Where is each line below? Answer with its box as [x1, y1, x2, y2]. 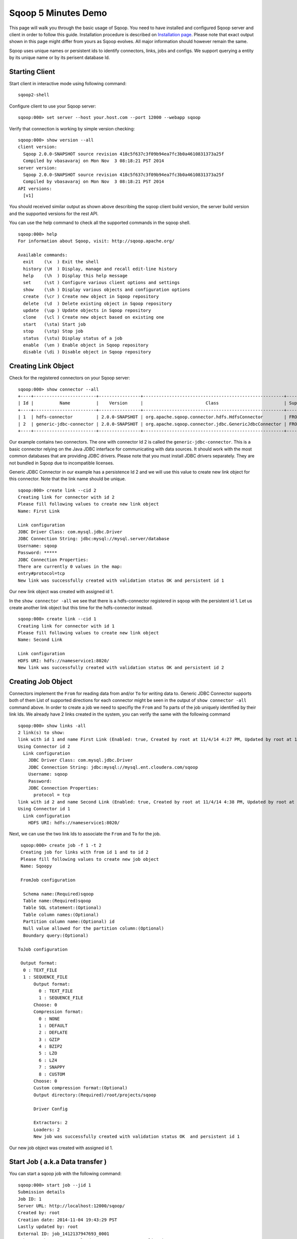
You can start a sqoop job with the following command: [9, 1171, 122, 1177]
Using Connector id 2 [18, 743, 70, 749]
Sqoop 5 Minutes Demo [9, 7, 107, 18]
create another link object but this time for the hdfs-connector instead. [9, 605, 153, 611]
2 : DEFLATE [39, 1030, 68, 1035]
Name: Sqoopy [20, 863, 52, 869]
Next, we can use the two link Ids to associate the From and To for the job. [9, 831, 161, 837]
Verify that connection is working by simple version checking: [9, 125, 135, 131]
